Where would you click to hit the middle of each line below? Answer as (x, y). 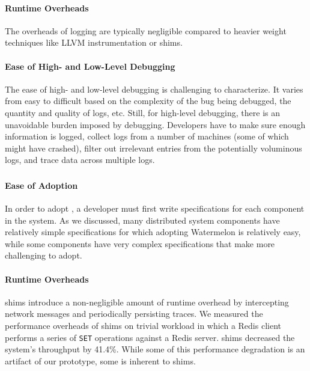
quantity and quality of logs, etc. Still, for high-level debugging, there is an (143, 112)
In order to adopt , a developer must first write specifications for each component (155, 208)
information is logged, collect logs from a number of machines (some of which (147, 136)
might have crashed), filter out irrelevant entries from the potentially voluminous (153, 148)
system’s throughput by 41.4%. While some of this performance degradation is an (155, 349)
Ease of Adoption (41, 185)
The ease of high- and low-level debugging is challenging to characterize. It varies (154, 89)
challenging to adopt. (44, 255)
